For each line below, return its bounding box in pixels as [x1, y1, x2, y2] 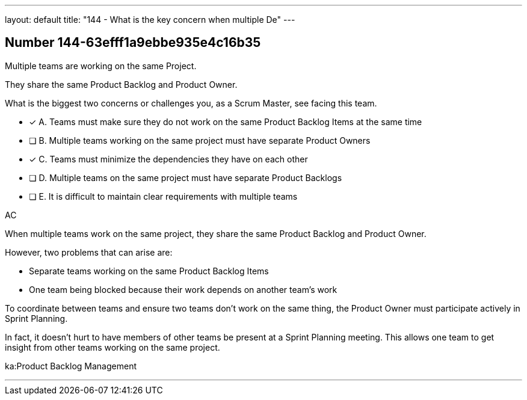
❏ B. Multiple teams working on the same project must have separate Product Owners [29, 135, 371, 146]
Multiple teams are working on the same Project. [5, 60, 197, 71]
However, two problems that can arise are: [5, 247, 173, 257]
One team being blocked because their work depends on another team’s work [29, 284, 337, 295]
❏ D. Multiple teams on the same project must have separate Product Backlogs [29, 172, 342, 183]
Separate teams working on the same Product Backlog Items [29, 265, 269, 276]
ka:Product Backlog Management [5, 360, 137, 371]
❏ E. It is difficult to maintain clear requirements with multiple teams [29, 191, 298, 202]
